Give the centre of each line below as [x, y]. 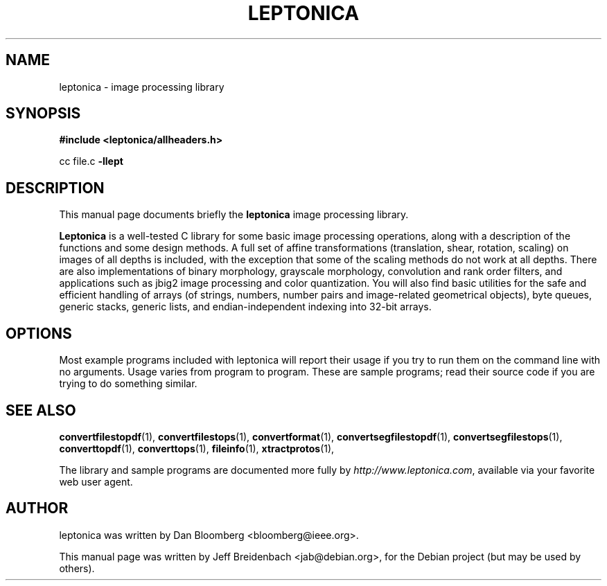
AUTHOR [37, 508]
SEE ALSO [41, 410]
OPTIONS [39, 333]
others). [77, 568]
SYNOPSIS [43, 114]
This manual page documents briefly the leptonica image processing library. [234, 215]
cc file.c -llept [91, 161]
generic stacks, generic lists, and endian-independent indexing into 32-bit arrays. [245, 307]
